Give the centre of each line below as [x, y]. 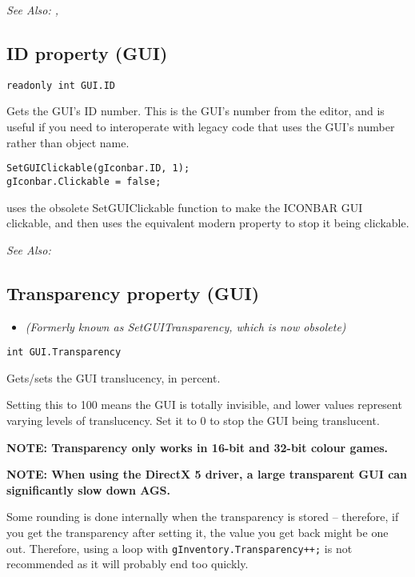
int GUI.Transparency [64, 353]
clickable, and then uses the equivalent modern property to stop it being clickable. [208, 223]
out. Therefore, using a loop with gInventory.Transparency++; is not [180, 548]
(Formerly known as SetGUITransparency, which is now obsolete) [186, 326]
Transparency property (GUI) [133, 293]
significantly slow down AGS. [88, 489]
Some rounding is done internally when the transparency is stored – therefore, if [203, 517]
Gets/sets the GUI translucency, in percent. [114, 377]
